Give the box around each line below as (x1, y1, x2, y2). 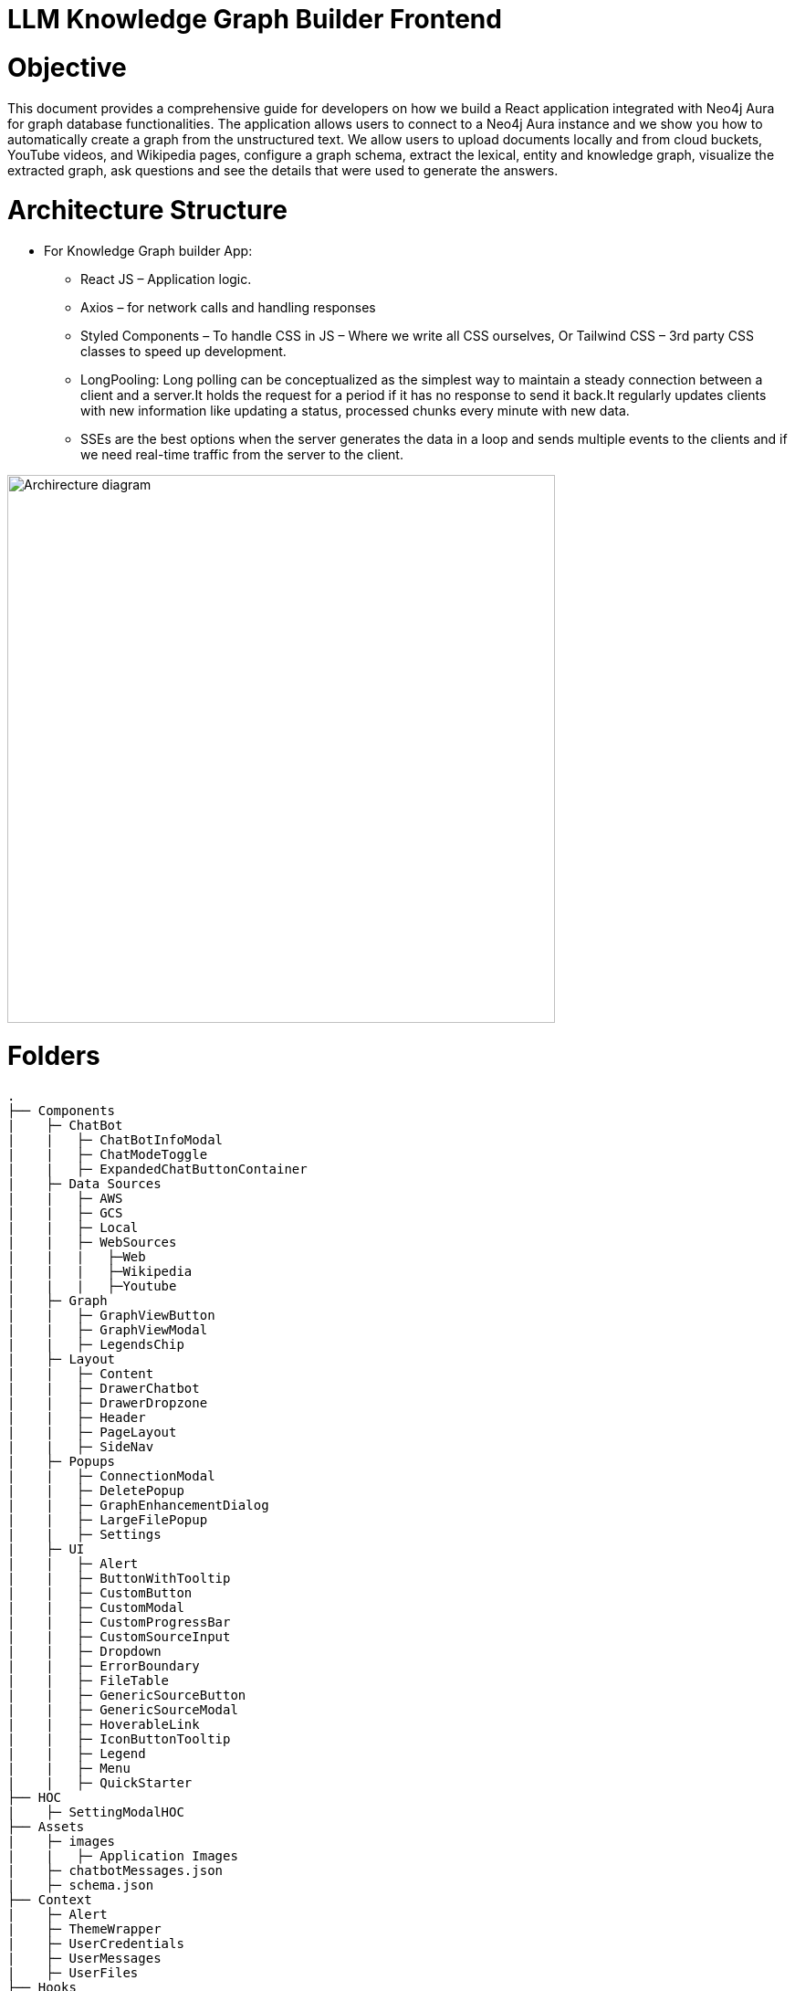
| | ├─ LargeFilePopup (7, 1512, 208, 1527)
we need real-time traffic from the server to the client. (80, 447, 403, 462)
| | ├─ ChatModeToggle (7, 1146, 208, 1162)
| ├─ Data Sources (7, 1175, 162, 1191)
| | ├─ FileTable (7, 1672, 170, 1688)
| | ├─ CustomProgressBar (7, 1614, 231, 1629)
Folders (7, 1039, 100, 1071)
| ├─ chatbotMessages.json (7, 1862, 224, 1878)
